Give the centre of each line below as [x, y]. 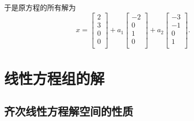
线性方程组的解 [55, 78]
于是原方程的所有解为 [40, 7]
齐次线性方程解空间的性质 [69, 111]
